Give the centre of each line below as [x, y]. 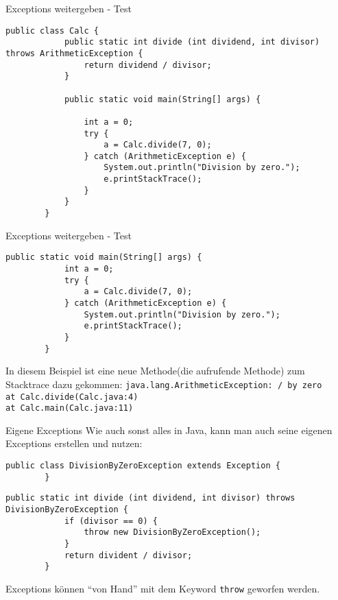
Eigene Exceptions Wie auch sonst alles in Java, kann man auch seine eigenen [169, 430]
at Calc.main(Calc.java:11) [70, 408]
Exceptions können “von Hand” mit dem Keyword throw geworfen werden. [163, 588]
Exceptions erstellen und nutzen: [74, 443]
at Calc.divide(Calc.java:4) [72, 397]
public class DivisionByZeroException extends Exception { [143, 466]
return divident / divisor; [128, 555]
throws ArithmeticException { [74, 53]
